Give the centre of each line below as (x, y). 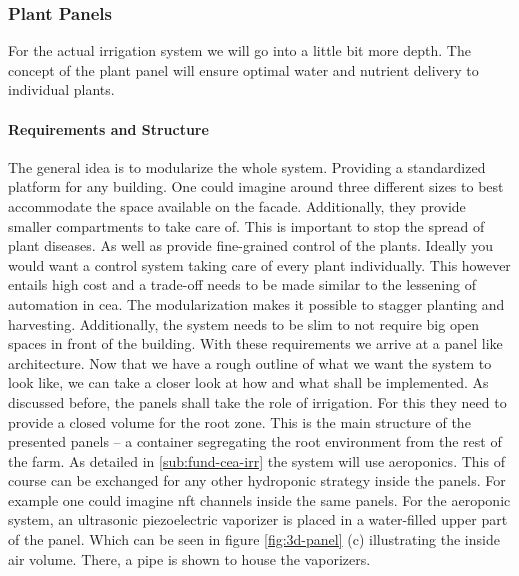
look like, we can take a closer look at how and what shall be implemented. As (248, 382)
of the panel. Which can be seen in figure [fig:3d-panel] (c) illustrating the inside (254, 539)
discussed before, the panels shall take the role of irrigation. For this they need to (257, 401)
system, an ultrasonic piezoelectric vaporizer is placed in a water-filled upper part (258, 519)
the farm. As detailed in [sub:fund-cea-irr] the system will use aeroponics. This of (256, 460)
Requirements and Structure (108, 128)
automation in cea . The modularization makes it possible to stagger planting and (256, 303)
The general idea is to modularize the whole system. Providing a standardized (247, 166)
